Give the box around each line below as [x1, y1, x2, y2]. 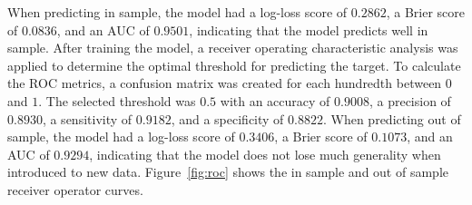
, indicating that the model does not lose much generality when [89, 144, 441, 163]
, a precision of [369, 91, 451, 110]
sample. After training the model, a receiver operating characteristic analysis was [7, 38, 458, 57]
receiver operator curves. [7, 180, 143, 199]
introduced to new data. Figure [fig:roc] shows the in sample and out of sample [7, 162, 448, 181]
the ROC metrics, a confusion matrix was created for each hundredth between [7, 73, 442, 93]
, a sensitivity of [42, 109, 133, 128]
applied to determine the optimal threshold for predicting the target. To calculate [7, 55, 461, 74]
